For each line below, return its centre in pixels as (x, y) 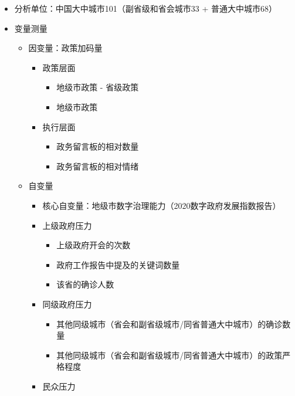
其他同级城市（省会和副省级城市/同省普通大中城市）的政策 (169, 355)
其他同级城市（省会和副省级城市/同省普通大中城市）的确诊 (169, 324)
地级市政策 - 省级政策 (98, 87)
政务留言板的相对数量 (98, 146)
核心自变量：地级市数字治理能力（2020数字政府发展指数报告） (162, 205)
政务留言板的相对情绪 (98, 166)
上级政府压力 (67, 225)
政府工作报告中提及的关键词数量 (118, 264)
